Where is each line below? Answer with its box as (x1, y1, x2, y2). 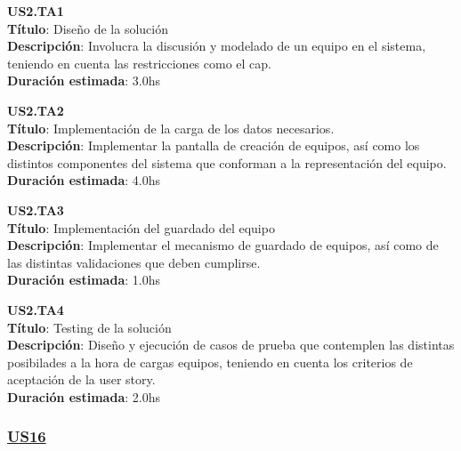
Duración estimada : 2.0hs (7, 387, 160, 406)
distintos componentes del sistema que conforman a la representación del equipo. (7, 153, 447, 172)
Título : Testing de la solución (7, 318, 172, 336)
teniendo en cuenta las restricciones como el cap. (7, 53, 271, 72)
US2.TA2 (7, 101, 64, 119)
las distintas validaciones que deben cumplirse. (7, 253, 261, 271)
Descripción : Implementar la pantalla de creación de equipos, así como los (7, 136, 420, 155)
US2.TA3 (7, 200, 64, 219)
